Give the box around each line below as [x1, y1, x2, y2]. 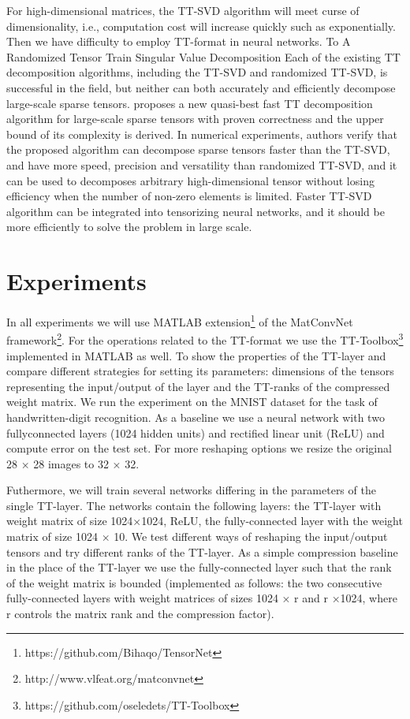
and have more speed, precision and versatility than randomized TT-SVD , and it [6, 156, 397, 173]
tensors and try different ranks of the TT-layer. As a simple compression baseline [6, 543, 398, 560]
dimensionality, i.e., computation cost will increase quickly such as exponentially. [6, 17, 396, 34]
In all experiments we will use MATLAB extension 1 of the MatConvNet [6, 311, 353, 330]
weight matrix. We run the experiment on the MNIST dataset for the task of [6, 393, 378, 410]
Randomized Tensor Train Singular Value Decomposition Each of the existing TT [6, 48, 401, 65]
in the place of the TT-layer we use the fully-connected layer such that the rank [6, 559, 392, 576]
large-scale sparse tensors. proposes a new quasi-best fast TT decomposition [6, 95, 373, 111]
